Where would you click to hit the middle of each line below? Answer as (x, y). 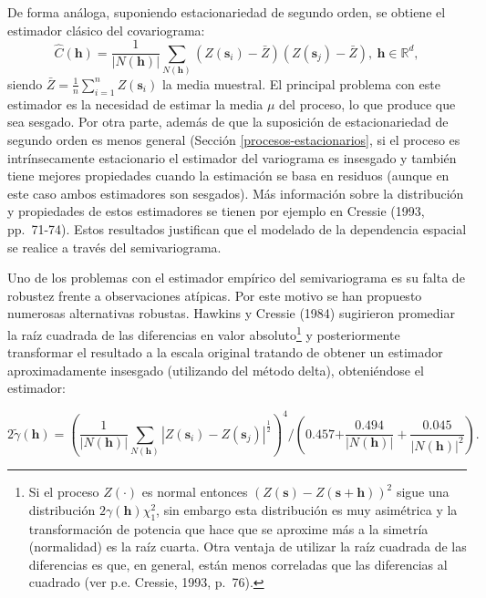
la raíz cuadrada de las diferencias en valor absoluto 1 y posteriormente (204, 333)
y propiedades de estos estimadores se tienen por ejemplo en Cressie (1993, (216, 211)
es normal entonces (195, 492)
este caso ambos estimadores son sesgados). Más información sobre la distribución (236, 193)
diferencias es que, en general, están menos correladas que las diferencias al (238, 564)
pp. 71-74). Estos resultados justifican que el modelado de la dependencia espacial (237, 228)
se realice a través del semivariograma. (114, 247)
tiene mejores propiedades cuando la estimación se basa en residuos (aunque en (228, 175)
